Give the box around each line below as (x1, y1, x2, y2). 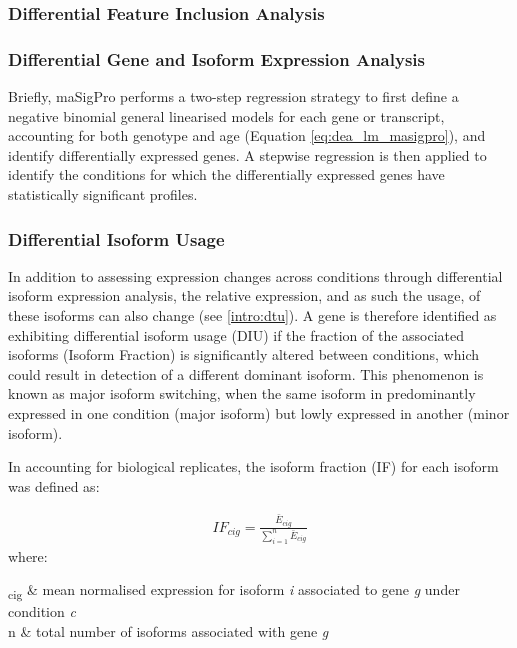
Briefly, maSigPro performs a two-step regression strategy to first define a (8, 86, 459, 107)
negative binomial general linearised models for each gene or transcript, (8, 105, 445, 126)
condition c (8, 601, 76, 622)
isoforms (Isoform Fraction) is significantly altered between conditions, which (8, 344, 479, 365)
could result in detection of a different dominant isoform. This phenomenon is (8, 363, 484, 384)
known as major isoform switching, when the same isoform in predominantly (8, 383, 476, 404)
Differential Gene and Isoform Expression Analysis (8, 46, 425, 71)
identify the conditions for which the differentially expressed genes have (8, 164, 445, 185)
